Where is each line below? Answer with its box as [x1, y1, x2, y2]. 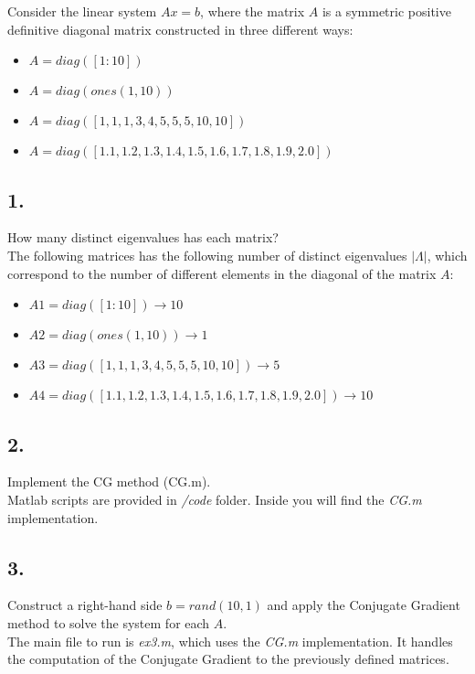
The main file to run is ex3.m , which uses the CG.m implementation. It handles [7, 631, 453, 650]
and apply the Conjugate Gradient [267, 595, 460, 615]
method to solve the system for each [7, 613, 210, 632]
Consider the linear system [7, 2, 157, 20]
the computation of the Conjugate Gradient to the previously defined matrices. [7, 649, 449, 669]
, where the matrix [200, 2, 305, 20]
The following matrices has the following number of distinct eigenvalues [7, 245, 407, 264]
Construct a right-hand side [7, 595, 163, 615]
